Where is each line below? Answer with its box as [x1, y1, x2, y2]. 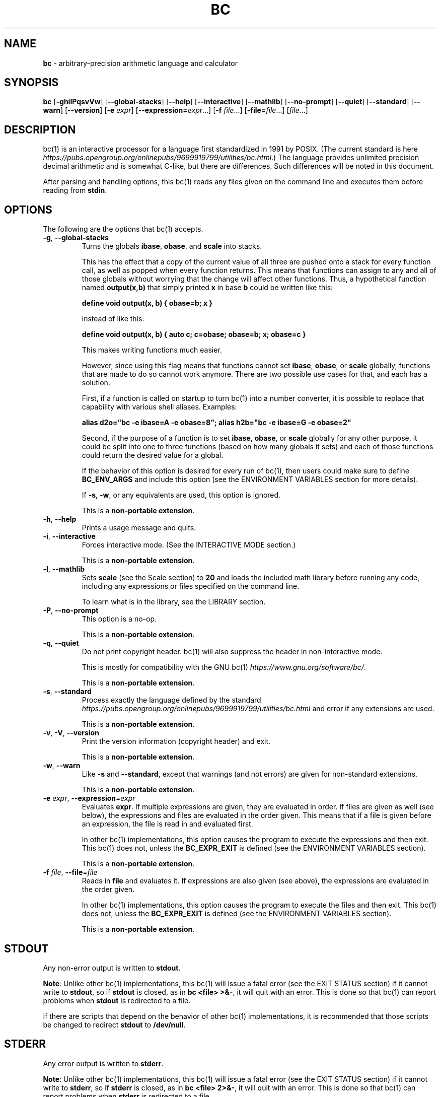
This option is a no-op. [82, 614, 157, 624]
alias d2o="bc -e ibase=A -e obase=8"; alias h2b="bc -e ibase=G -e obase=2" [82, 418, 351, 427]
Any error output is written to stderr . [43, 1059, 164, 1068]
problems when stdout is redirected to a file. [43, 996, 191, 1005]
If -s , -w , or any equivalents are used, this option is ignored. [82, 491, 281, 500]
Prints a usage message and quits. [82, 523, 196, 532]
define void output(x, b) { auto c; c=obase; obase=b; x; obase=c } [82, 330, 306, 339]
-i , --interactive [43, 532, 96, 541]
